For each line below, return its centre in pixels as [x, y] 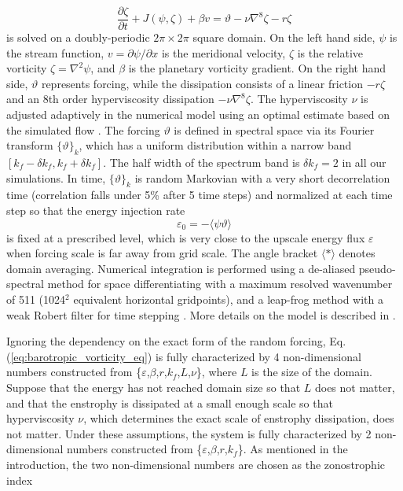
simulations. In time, [56, 177]
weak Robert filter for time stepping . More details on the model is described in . [201, 314]
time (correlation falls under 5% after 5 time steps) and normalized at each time [200, 195]
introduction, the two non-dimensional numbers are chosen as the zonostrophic [196, 464]
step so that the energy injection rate [96, 210]
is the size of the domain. [312, 372]
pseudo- [377, 268]
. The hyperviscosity [299, 99]
